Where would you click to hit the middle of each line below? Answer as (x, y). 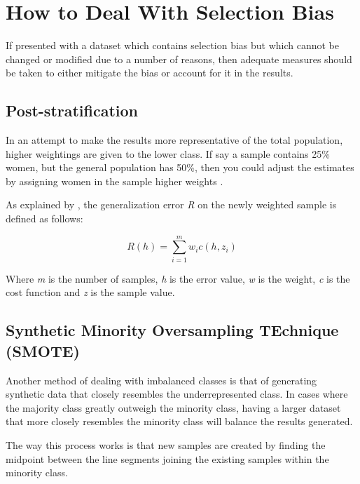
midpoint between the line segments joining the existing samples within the (167, 458)
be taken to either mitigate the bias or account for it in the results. (150, 73)
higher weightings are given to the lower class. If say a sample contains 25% (168, 153)
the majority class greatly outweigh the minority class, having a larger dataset (173, 407)
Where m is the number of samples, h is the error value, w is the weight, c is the (178, 278)
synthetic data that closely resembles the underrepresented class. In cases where (177, 394)
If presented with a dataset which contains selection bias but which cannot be (173, 45)
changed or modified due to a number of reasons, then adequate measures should (179, 59)
